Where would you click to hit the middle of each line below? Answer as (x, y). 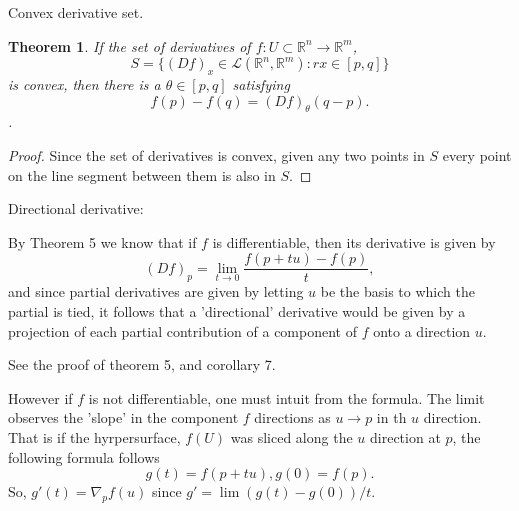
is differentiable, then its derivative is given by (354, 241)
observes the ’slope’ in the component (123, 417)
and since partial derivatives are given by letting (156, 291)
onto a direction (422, 330)
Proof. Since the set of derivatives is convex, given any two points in (216, 154)
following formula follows (84, 456)
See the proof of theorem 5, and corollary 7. (142, 364)
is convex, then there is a (84, 83)
